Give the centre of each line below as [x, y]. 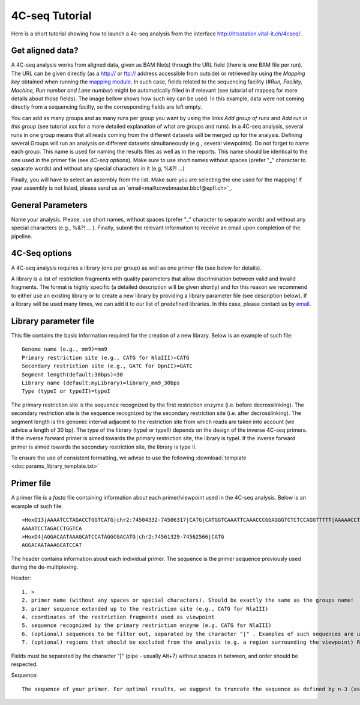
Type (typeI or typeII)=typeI [66, 391]
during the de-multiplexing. [45, 567]
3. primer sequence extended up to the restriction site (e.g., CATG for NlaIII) [145, 609]
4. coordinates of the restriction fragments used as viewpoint [118, 617]
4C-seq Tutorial [51, 16]
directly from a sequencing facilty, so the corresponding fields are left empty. [106, 107]
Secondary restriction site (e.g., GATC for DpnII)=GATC [107, 366]
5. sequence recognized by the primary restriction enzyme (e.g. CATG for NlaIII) [147, 625]
